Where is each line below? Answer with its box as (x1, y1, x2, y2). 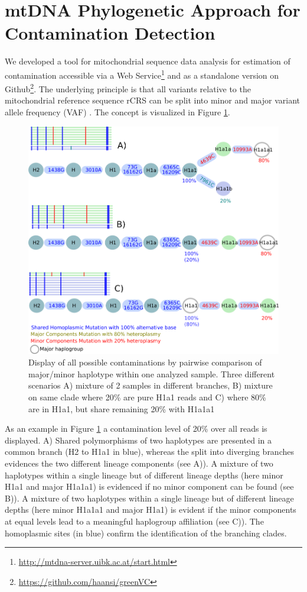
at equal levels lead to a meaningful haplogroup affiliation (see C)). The (5, 515, 264, 527)
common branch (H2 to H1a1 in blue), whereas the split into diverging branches (5, 445, 294, 458)
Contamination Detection (5, 21, 215, 45)
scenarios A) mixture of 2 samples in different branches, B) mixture (28, 379, 273, 392)
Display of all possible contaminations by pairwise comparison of (28, 356, 262, 368)
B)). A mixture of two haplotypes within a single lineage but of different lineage (5, 491, 294, 504)
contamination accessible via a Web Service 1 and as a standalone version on (5, 67, 279, 81)
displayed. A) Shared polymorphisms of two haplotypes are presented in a (5, 434, 272, 446)
